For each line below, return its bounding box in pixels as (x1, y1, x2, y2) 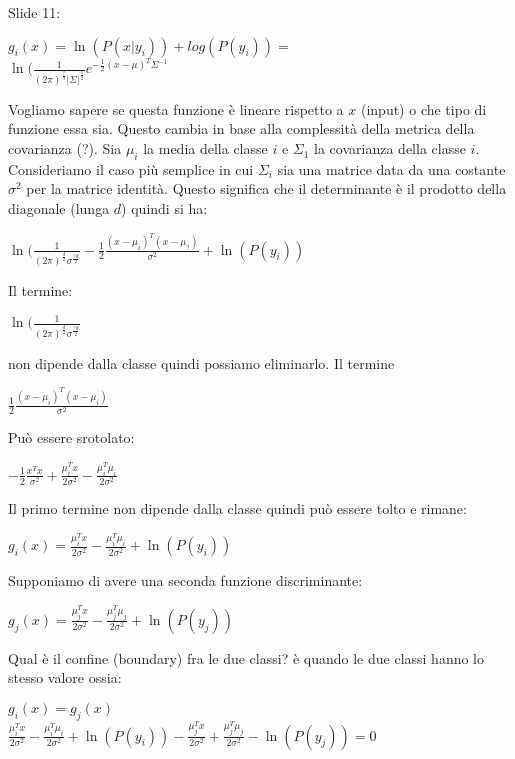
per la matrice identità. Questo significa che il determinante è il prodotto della (26, 178, 507, 199)
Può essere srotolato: (8, 427, 135, 448)
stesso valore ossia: (8, 667, 122, 688)
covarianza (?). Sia (8, 138, 122, 159)
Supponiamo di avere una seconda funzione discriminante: (8, 570, 363, 591)
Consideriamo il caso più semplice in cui (8, 158, 254, 179)
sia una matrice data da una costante (277, 158, 506, 179)
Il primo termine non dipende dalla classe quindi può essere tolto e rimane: (8, 498, 467, 519)
